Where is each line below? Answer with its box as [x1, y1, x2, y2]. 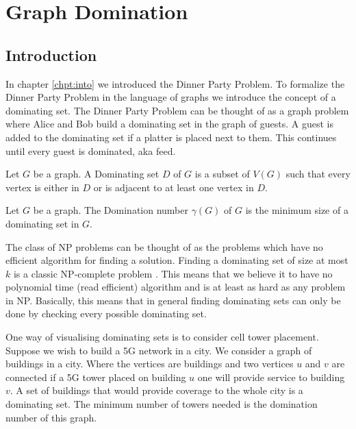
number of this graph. [5, 410, 97, 424]
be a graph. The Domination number [33, 203, 188, 217]
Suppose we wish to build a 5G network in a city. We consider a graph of [5, 343, 312, 357]
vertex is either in [5, 180, 79, 194]
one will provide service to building [197, 369, 345, 384]
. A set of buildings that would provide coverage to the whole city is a [10, 383, 303, 397]
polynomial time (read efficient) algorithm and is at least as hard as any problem [5, 280, 346, 294]
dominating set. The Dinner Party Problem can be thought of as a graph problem [5, 103, 349, 117]
